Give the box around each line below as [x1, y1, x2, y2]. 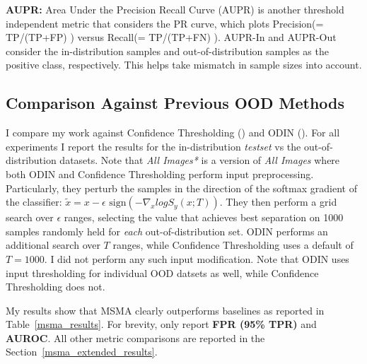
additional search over [6, 237, 100, 252]
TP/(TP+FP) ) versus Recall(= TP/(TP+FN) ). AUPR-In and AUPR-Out [6, 30, 337, 45]
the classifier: [6, 194, 62, 209]
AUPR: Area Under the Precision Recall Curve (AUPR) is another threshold [6, 2, 344, 16]
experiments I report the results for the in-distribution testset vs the [6, 139, 301, 153]
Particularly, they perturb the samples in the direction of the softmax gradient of [6, 180, 357, 195]
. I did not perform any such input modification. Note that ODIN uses [44, 251, 349, 266]
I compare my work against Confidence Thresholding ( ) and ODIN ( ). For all [6, 125, 340, 140]
